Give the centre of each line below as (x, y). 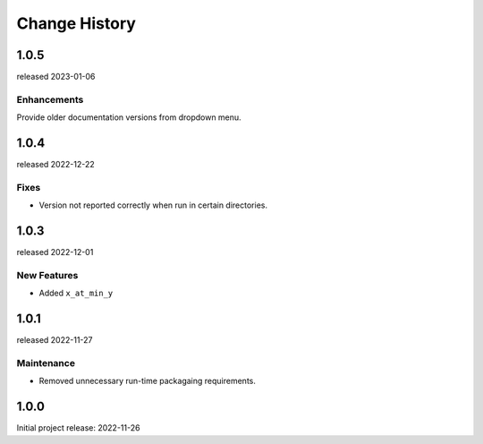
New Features (47, 275)
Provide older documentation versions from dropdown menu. (129, 117)
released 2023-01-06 (56, 77)
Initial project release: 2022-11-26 (78, 428)
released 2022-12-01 (55, 252)
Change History (76, 23)
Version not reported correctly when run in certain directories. (153, 205)
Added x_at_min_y (76, 293)
